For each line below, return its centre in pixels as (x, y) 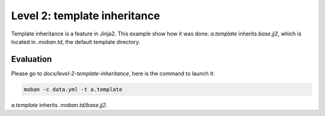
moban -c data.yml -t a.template (73, 89)
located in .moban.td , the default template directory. (76, 41)
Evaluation (32, 59)
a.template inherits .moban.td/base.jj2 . (59, 105)
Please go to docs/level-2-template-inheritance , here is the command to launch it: (113, 73)
